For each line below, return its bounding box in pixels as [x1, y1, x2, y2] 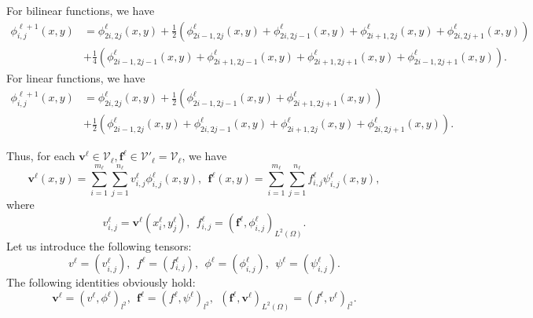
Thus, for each [6, 148, 75, 164]
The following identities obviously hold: [6, 274, 196, 291]
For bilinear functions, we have [6, 2, 155, 18]
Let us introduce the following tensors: [6, 237, 192, 254]
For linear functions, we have [6, 69, 145, 86]
